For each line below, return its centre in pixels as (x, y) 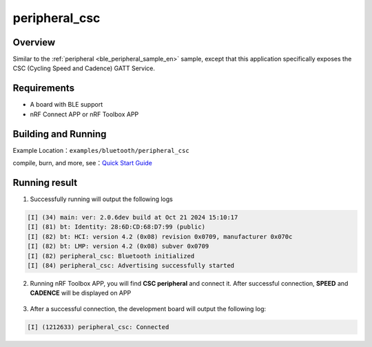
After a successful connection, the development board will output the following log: (148, 308)
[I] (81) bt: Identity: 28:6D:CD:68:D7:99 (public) (116, 227)
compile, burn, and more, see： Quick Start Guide (83, 163)
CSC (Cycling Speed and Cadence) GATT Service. (84, 68)
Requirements (44, 88)
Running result (45, 182)
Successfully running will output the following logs (102, 199)
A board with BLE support (66, 105)
